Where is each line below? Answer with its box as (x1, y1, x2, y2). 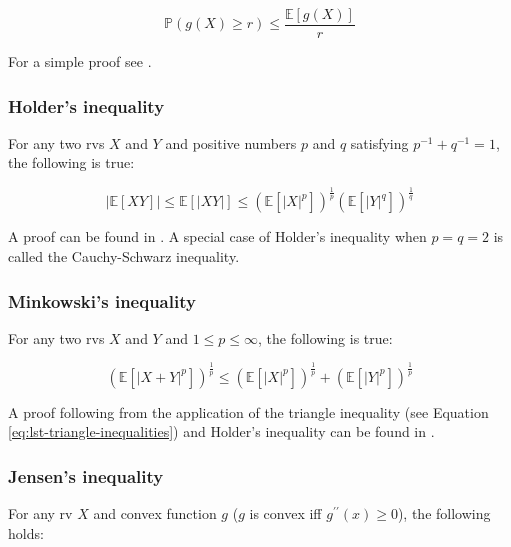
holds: (8, 522, 44, 543)
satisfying (350, 132, 409, 153)
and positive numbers (165, 132, 297, 153)
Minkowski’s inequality (8, 288, 196, 313)
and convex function (93, 503, 217, 524)
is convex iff (249, 503, 322, 524)
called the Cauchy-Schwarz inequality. (8, 246, 240, 267)
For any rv (8, 503, 73, 524)
